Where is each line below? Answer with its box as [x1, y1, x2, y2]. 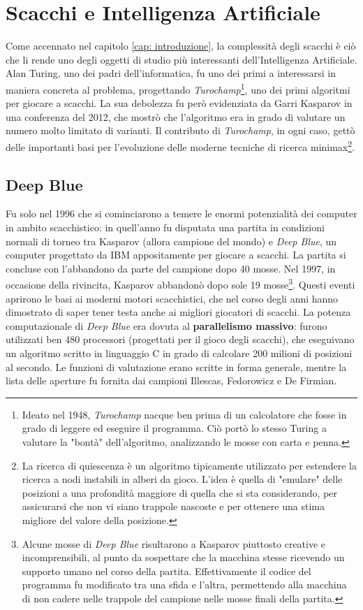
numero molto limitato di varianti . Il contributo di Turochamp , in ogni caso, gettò [6, 123, 355, 138]
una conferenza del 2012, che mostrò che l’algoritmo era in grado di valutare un [6, 109, 346, 124]
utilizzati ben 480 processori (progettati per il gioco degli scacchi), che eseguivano [6, 332, 355, 347]
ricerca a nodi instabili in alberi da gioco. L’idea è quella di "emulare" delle [22, 472, 343, 486]
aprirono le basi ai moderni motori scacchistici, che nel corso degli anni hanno [6, 291, 339, 305]
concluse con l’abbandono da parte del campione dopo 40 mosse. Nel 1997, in [6, 261, 336, 275]
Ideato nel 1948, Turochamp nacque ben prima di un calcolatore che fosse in [22, 407, 347, 421]
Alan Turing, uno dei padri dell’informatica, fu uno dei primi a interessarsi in [6, 66, 336, 80]
